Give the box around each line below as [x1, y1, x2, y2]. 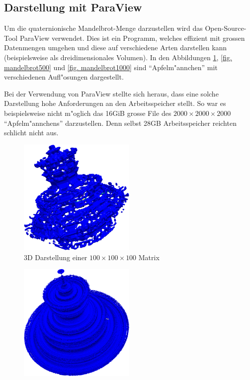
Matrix [138, 252, 160, 262]
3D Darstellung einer [24, 252, 87, 262]
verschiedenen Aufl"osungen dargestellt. [4, 72, 124, 82]
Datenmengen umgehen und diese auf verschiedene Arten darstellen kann [4, 42, 227, 53]
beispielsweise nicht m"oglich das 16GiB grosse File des [4, 107, 171, 118]
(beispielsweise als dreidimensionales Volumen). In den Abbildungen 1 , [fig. [4, 52, 232, 62]
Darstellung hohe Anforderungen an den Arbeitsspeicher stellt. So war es [4, 98, 226, 108]
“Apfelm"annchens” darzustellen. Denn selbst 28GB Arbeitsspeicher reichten [4, 117, 237, 128]
